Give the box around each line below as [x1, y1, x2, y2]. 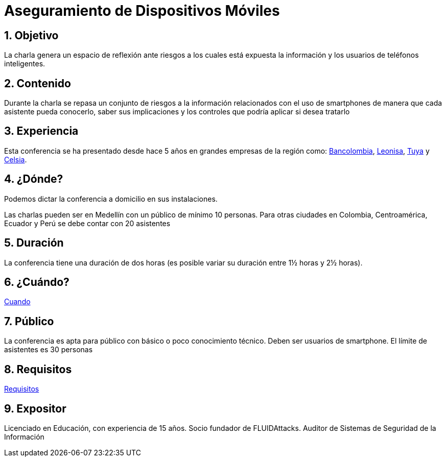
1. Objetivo [4, 29, 59, 42]
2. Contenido [4, 77, 71, 90]
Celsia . [4, 155, 27, 164]
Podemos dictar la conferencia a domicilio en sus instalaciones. [4, 194, 218, 203]
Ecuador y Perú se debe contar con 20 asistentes [4, 219, 171, 228]
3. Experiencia [4, 125, 79, 138]
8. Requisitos [4, 362, 72, 376]
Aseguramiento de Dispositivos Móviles [4, 2, 280, 19]
